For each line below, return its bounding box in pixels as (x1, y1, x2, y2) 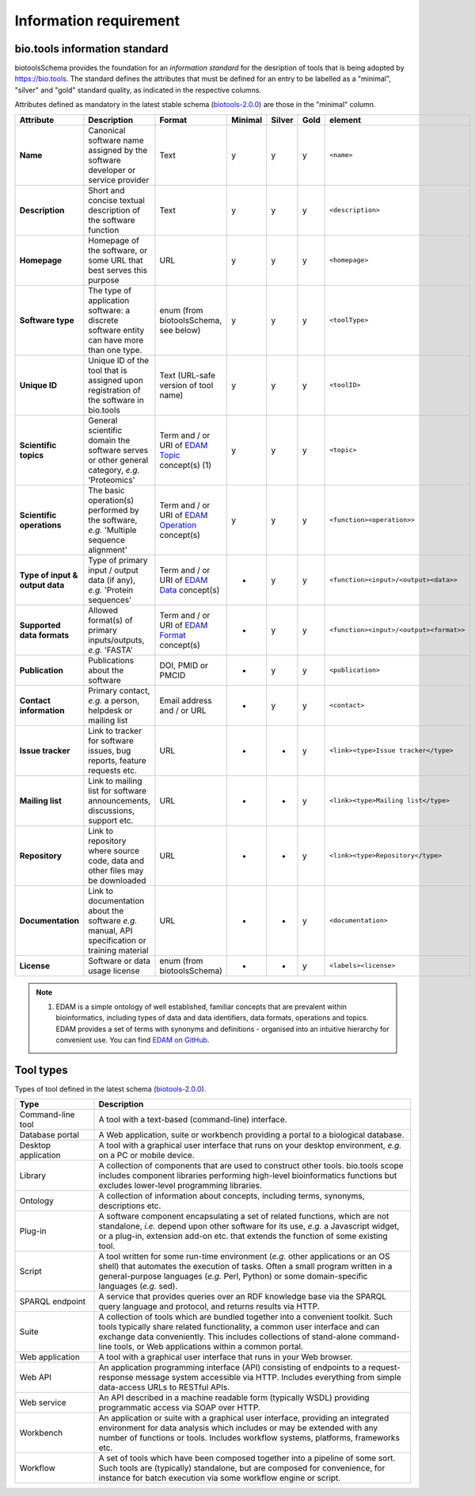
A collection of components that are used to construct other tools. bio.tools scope (98, 1160, 404, 1172)
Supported (19, 619, 61, 631)
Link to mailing (88, 775, 142, 786)
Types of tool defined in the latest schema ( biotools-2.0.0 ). (14, 1084, 207, 1094)
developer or (88, 164, 136, 175)
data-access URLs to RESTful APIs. (98, 1382, 230, 1393)
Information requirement (14, 12, 180, 29)
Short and (88, 185, 125, 196)
